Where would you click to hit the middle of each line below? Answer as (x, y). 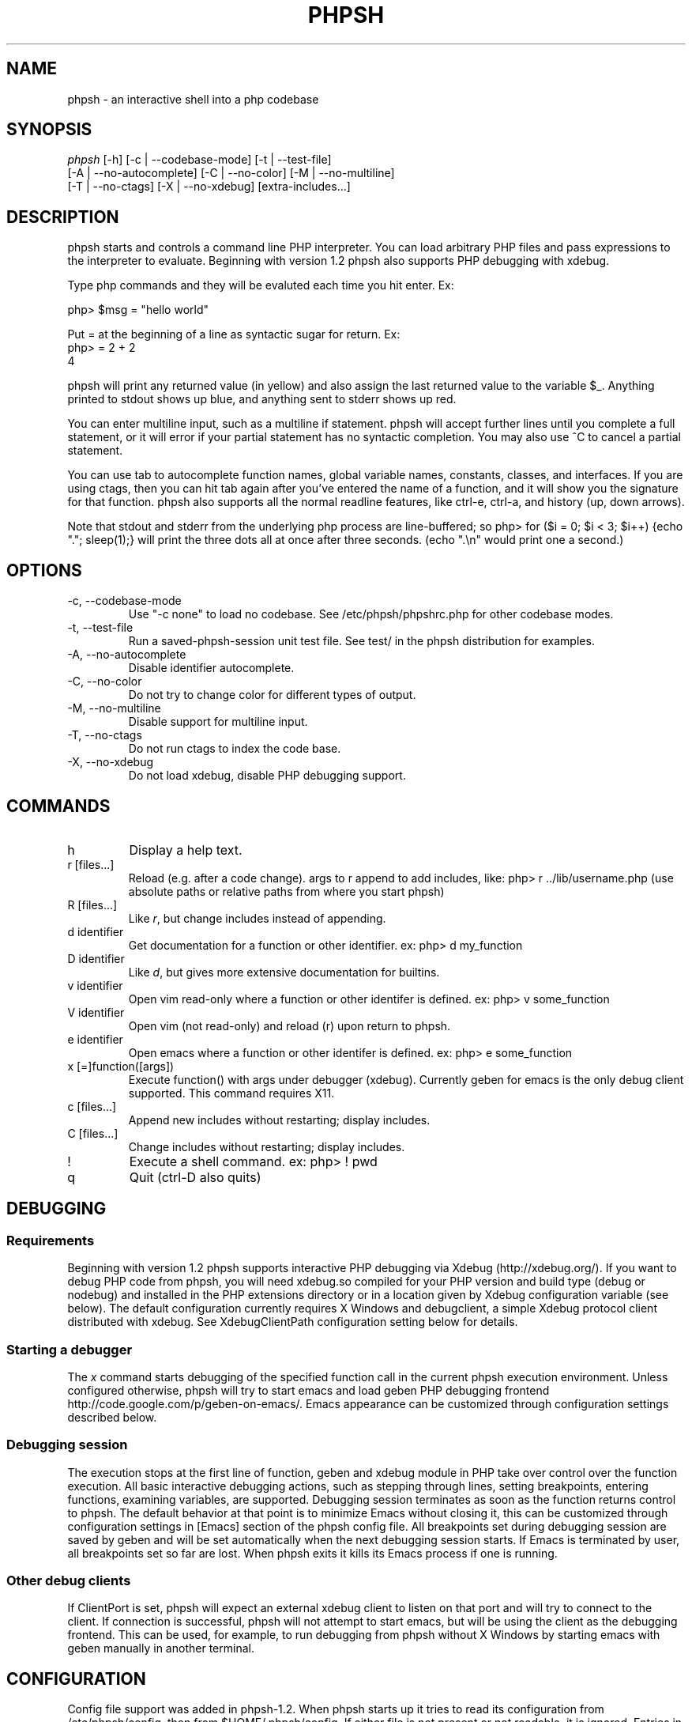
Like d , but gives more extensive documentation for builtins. (284, 972)
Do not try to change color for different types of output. (272, 695)
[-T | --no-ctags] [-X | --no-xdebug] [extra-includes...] (209, 187)
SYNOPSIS (49, 130)
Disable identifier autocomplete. (211, 668)
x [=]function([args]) (121, 1066)
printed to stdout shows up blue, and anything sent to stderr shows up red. (262, 399)
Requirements (51, 1240)
